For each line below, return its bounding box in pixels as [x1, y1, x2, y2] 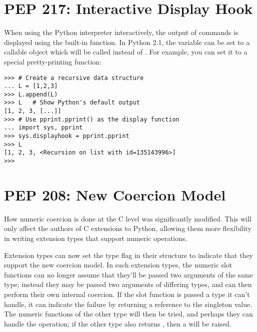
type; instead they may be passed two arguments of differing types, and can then [4, 279, 252, 289]
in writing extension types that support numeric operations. [4, 233, 187, 243]
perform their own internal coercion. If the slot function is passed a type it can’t [4, 289, 250, 299]
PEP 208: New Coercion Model [4, 184, 226, 204]
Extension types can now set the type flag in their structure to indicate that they [4, 249, 253, 260]
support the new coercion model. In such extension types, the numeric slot [4, 259, 232, 270]
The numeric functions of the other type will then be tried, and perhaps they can [4, 308, 253, 319]
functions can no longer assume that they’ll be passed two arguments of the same [4, 269, 253, 279]
